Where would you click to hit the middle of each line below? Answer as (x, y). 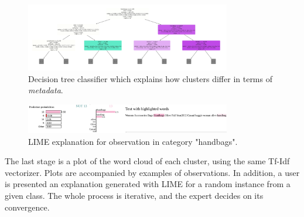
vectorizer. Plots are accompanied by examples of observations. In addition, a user (152, 172)
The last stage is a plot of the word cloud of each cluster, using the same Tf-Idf (147, 161)
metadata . (46, 90)
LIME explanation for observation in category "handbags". (133, 141)
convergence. (27, 207)
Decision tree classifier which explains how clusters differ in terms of (150, 78)
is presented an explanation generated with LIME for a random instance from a (148, 184)
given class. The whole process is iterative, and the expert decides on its (134, 196)
